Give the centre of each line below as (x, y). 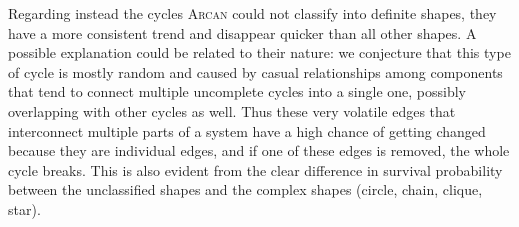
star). (24, 208)
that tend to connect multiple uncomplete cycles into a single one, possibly (237, 91)
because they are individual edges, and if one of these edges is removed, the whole (259, 150)
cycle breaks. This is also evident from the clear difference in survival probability (255, 169)
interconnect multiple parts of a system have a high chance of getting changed (247, 130)
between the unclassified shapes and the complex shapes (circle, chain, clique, (245, 189)
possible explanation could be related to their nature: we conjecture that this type (259, 52)
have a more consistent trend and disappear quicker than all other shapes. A (242, 32)
